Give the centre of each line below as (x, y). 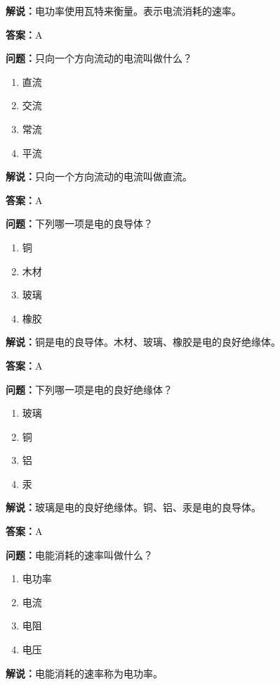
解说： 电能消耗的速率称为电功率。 (84, 673)
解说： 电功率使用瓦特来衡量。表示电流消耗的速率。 (124, 11)
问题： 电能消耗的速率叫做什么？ (79, 554)
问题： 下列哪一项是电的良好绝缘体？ (89, 389)
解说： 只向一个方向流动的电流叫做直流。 (99, 176)
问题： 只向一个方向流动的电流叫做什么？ (99, 58)
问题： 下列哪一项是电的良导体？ (79, 224)
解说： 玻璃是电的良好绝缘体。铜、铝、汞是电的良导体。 (133, 507)
